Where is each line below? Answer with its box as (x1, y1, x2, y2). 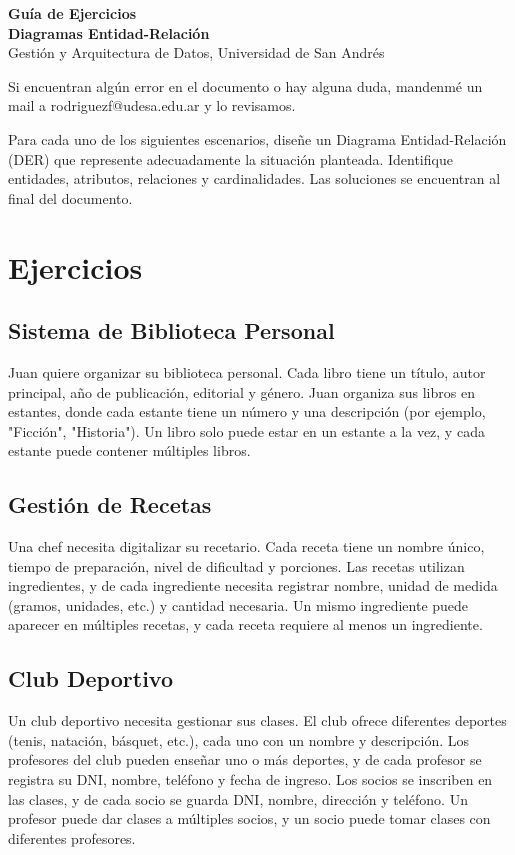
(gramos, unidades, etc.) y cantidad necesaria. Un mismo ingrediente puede (8, 594, 469, 615)
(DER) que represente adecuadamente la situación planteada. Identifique (8, 148, 453, 169)
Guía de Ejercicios (8, 3, 137, 23)
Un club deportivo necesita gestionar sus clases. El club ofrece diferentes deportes (8, 710, 507, 731)
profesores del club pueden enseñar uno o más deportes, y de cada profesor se (8, 749, 482, 770)
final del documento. (8, 187, 133, 208)
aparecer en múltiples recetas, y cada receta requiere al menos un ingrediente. (8, 614, 483, 635)
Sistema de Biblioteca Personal (8, 315, 335, 346)
